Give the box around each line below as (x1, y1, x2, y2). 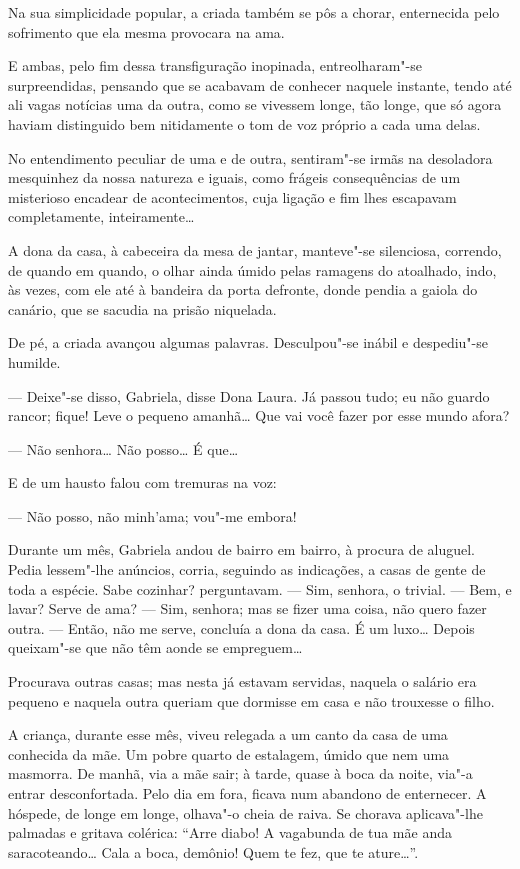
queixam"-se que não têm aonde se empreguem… (8, 637, 303, 658)
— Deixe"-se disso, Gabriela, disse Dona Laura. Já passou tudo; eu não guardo (8, 385, 490, 406)
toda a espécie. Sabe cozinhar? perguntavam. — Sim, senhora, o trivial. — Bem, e (8, 578, 512, 599)
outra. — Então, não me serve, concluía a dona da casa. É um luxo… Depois (8, 617, 475, 638)
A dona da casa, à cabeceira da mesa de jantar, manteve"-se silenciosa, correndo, (8, 239, 502, 260)
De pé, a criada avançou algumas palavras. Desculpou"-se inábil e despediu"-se (8, 332, 488, 353)
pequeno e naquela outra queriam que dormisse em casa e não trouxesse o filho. (8, 690, 495, 711)
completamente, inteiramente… (8, 206, 195, 227)
